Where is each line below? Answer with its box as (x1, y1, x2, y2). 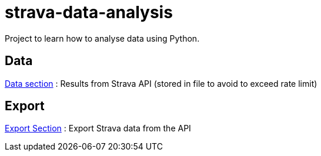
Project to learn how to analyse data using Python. (5, 33, 200, 43)
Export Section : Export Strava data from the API (5, 123, 191, 134)
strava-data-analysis (5, 2, 173, 22)
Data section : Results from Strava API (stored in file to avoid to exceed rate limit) (5, 78, 317, 89)
